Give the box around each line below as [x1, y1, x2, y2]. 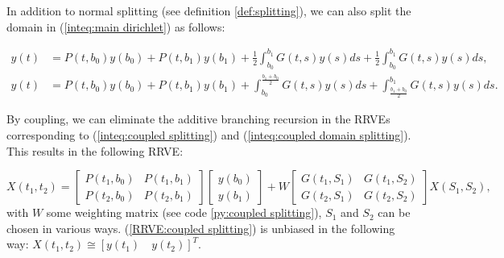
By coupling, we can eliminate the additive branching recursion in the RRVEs [6, 110, 390, 127]
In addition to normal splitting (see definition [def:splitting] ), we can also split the [6, 2, 411, 19]
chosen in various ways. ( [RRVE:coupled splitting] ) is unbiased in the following [6, 219, 395, 236]
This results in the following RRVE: [6, 142, 184, 159]
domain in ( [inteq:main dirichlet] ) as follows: [6, 18, 225, 35]
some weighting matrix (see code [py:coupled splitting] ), [46, 204, 322, 221]
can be [378, 204, 411, 221]
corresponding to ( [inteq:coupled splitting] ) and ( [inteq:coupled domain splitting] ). [6, 126, 411, 143]
